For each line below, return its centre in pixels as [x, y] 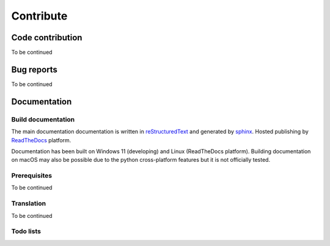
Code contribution [47, 38]
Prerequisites [31, 176]
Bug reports [35, 69]
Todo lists [26, 231]
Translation [28, 203]
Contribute [39, 16]
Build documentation [43, 119]
